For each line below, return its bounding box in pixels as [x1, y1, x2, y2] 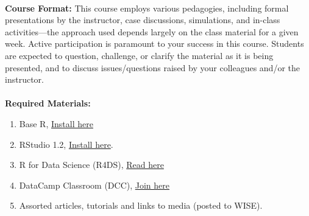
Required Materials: [5, 97, 91, 110]
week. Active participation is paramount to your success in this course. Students [5, 37, 304, 50]
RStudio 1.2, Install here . [19, 138, 113, 150]
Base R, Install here [19, 117, 93, 130]
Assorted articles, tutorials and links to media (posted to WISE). [19, 199, 263, 212]
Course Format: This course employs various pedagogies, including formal [5, 1, 289, 14]
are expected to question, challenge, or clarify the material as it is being [5, 49, 274, 61]
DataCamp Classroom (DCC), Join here [19, 178, 169, 191]
